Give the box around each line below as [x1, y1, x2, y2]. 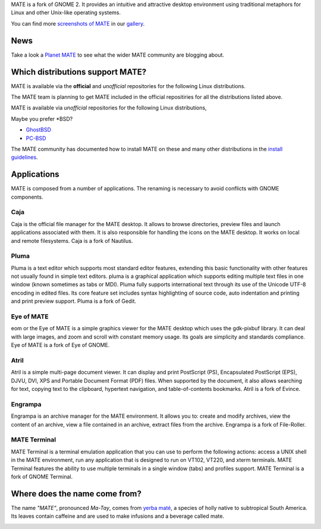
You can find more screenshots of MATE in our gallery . [11, 20, 145, 27]
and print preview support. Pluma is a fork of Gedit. [11, 298, 137, 305]
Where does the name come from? [11, 489, 142, 499]
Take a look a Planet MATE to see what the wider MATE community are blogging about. [11, 51, 225, 58]
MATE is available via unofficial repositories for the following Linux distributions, [11, 104, 207, 111]
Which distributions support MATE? [11, 67, 147, 77]
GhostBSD [26, 126, 52, 133]
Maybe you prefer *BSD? [11, 115, 73, 122]
